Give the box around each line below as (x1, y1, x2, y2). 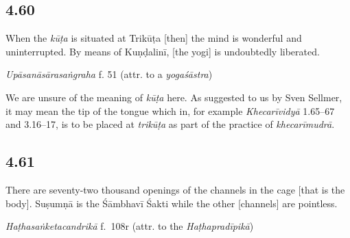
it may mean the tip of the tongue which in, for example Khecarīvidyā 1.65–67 (5, 103, 335, 118)
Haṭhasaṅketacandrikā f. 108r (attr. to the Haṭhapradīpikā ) (5, 219, 254, 233)
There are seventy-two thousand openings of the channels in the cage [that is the (5, 182, 345, 196)
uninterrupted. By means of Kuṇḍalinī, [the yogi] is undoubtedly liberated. (5, 44, 320, 58)
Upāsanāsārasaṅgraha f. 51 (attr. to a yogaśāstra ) (5, 67, 213, 81)
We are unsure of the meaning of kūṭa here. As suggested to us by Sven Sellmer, (5, 90, 342, 104)
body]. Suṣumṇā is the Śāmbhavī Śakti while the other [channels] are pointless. (5, 196, 338, 210)
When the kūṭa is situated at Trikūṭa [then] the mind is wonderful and (5, 31, 302, 45)
